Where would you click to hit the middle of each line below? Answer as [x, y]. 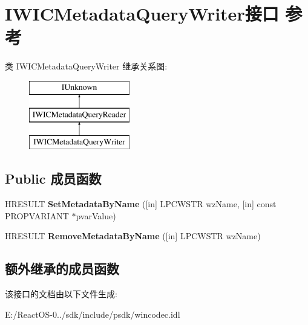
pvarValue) [96, 215]
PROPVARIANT [37, 215]
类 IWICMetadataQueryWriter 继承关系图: [86, 66]
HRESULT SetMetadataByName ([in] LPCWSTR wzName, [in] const [141, 204]
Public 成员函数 [53, 179]
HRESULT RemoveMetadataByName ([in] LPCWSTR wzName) [133, 236]
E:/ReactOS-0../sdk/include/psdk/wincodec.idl [93, 314]
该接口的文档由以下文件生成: [61, 294]
